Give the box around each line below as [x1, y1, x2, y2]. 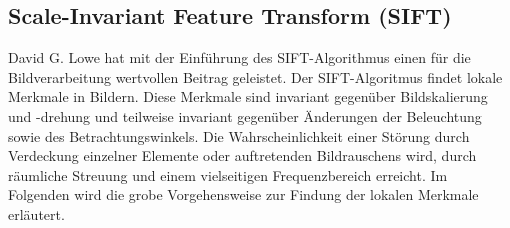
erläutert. [8, 203, 65, 224]
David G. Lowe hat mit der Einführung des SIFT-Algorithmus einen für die [8, 47, 471, 68]
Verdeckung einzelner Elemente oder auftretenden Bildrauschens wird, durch [8, 145, 477, 166]
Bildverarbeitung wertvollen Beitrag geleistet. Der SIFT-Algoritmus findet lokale [8, 66, 503, 87]
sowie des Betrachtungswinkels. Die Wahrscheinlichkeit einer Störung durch [8, 125, 470, 146]
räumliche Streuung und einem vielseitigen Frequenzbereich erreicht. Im [8, 164, 448, 185]
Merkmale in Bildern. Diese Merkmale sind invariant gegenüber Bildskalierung [8, 86, 488, 107]
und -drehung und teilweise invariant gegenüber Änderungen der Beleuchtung [8, 105, 482, 126]
